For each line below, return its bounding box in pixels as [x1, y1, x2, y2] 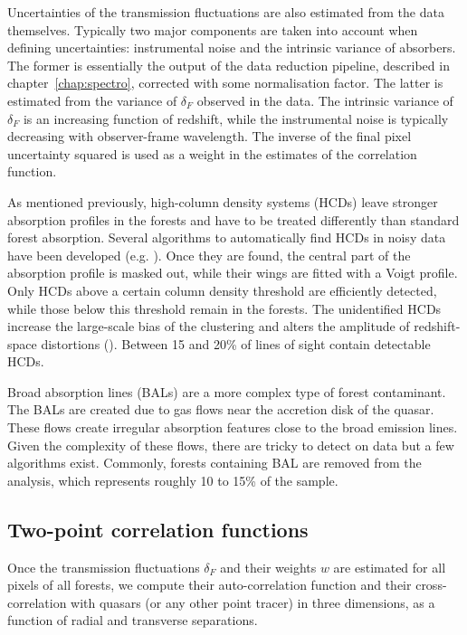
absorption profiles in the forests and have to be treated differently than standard [7, 210, 460, 229]
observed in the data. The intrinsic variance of [196, 90, 453, 109]
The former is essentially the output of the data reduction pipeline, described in [7, 55, 450, 74]
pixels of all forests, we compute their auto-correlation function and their [7, 575, 412, 594]
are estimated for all [333, 557, 446, 576]
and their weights [220, 557, 317, 576]
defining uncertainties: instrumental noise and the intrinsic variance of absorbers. [7, 38, 456, 57]
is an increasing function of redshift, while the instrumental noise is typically [23, 109, 449, 128]
